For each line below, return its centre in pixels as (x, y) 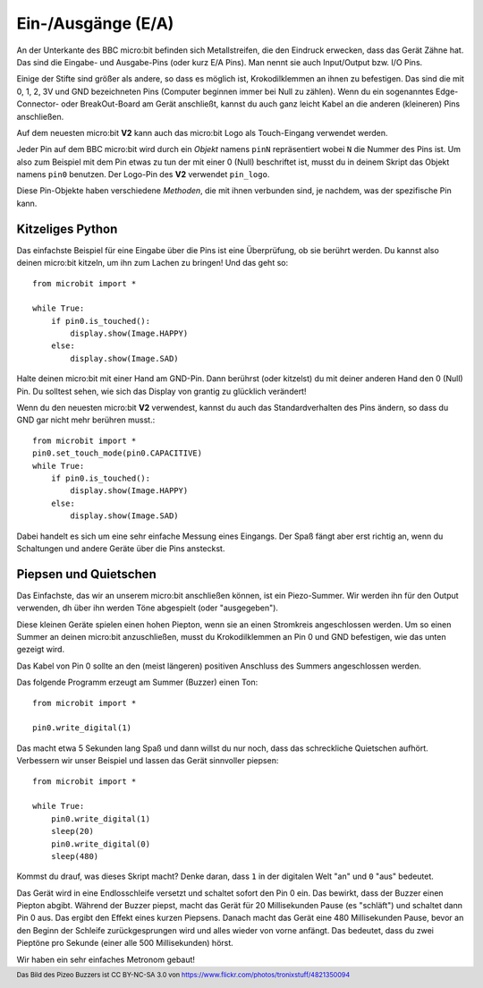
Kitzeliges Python (67, 229)
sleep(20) (72, 831)
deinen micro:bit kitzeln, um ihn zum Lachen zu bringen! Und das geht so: (153, 263)
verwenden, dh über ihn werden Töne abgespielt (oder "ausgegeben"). (148, 608)
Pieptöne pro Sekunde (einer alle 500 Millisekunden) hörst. (125, 943)
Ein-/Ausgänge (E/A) (95, 23)
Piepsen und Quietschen (86, 574)
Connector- (38, 104)
